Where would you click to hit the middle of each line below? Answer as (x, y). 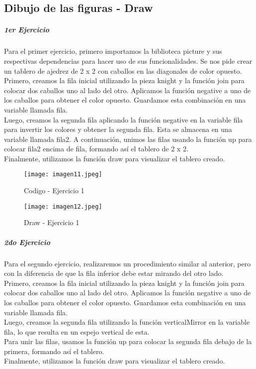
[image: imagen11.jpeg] (63, 175)
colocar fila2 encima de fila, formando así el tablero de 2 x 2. (96, 149)
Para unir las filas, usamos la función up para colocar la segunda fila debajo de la (128, 341)
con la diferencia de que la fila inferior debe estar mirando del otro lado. (114, 273)
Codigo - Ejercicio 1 (54, 190)
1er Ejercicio (27, 30)
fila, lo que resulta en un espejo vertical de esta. (77, 331)
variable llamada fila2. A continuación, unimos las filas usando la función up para (128, 139)
